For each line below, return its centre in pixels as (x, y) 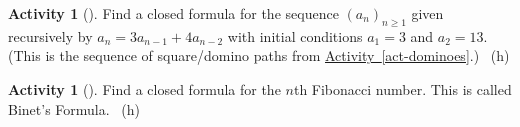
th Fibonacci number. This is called (402, 88)
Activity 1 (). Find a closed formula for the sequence (173, 13)
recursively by (50, 35)
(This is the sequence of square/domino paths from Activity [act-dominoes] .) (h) (259, 55)
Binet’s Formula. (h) (74, 108)
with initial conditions (295, 35)
